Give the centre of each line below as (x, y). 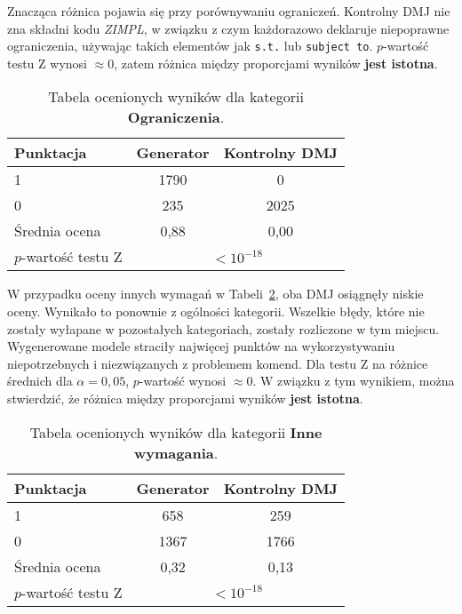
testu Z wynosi (47, 63)
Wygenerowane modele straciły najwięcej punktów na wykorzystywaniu (201, 346)
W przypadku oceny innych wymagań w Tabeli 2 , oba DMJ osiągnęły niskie (215, 294)
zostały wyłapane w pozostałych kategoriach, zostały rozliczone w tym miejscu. (223, 328)
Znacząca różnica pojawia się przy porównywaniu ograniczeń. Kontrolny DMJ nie (229, 11)
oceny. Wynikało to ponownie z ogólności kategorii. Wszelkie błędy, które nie (216, 311)
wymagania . (176, 452)
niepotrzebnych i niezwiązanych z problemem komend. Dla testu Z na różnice (218, 363)
